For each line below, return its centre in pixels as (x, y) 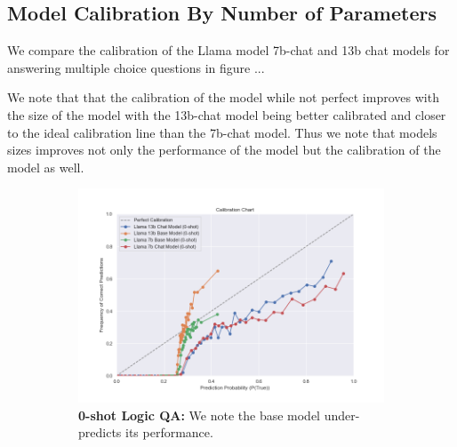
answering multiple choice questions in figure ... (136, 67)
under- (342, 415)
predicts (100, 432)
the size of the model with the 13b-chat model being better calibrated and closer (227, 114)
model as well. (46, 167)
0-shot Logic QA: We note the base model (200, 415)
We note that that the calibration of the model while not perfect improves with (223, 97)
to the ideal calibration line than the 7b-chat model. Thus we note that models (222, 132)
